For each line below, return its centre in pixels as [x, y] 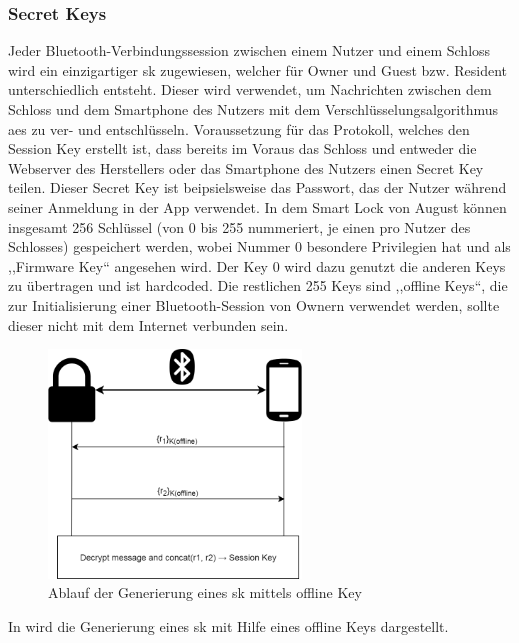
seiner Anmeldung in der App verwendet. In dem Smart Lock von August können [257, 206]
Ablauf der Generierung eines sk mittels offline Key [205, 592]
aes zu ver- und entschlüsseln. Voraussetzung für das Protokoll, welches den [239, 128]
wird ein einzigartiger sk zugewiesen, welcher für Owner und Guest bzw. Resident [257, 69]
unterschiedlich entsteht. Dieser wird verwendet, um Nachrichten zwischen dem [250, 89]
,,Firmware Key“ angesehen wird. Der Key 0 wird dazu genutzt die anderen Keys [257, 265]
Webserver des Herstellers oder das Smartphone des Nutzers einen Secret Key [246, 167]
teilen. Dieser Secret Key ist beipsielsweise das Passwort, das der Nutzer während [257, 187]
